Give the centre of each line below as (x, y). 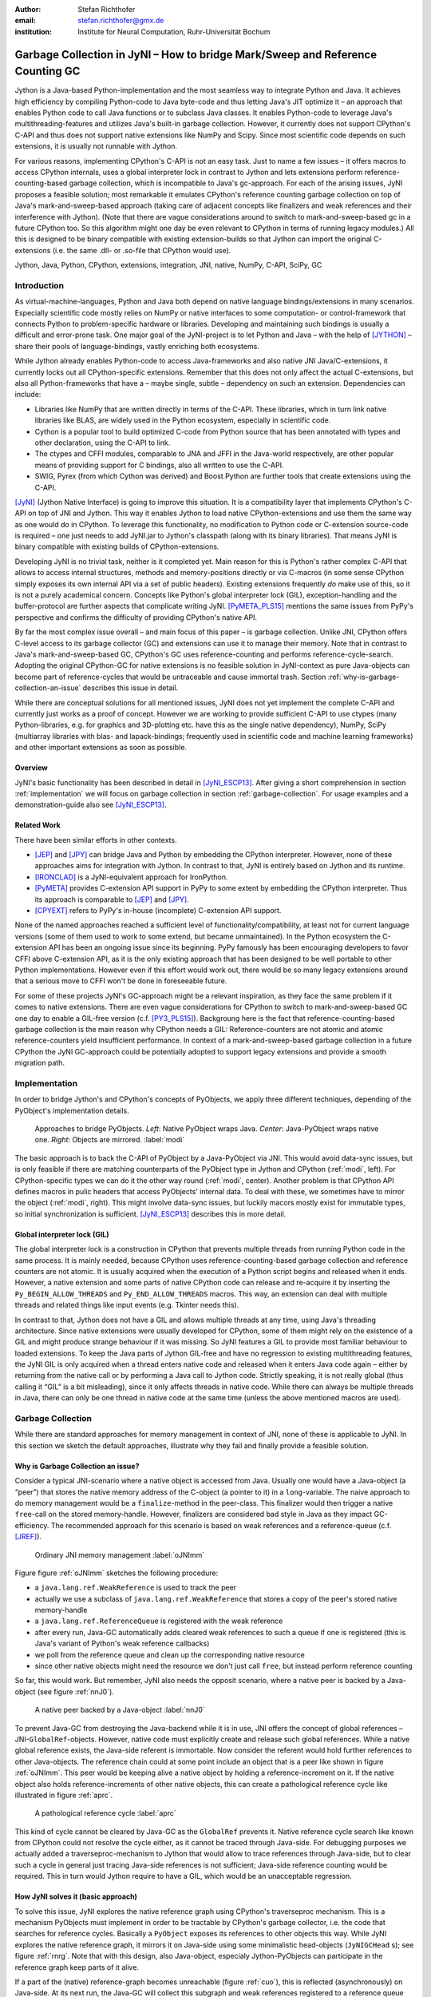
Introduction (39, 285)
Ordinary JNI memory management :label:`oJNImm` (120, 1554)
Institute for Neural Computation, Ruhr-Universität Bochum (174, 31)
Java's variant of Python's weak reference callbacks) (122, 1644)
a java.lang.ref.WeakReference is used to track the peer (136, 1588)
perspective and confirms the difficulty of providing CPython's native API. (136, 617)
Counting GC (47, 71)
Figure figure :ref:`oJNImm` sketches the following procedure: (117, 1573)
